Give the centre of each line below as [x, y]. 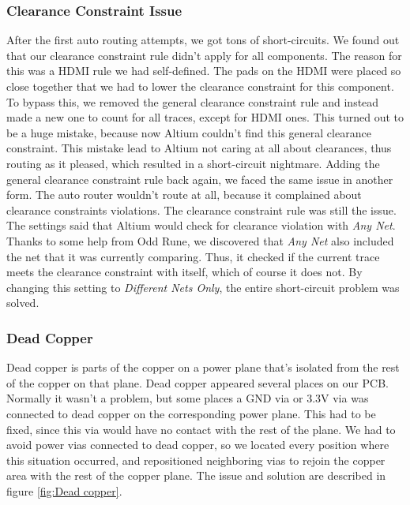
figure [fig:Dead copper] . [64, 490]
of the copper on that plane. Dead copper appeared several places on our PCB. [197, 382]
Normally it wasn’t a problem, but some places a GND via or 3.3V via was [188, 398]
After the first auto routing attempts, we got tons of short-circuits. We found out [203, 40]
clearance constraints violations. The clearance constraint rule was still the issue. [201, 209]
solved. [23, 303]
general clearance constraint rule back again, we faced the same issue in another [200, 179]
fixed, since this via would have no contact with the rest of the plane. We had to [201, 429]
